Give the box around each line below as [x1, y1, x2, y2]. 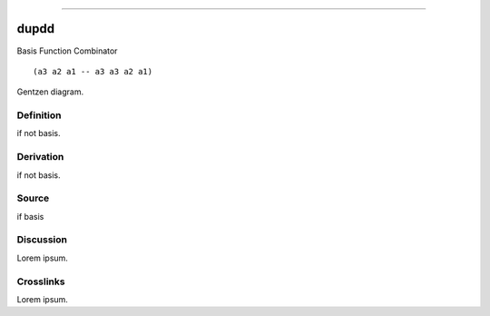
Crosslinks [16, 275, 65, 288]
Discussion [16, 233, 68, 246]
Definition [16, 109, 62, 122]
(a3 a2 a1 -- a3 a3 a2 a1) [33, 66, 153, 76]
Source [16, 192, 50, 204]
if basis [16, 211, 44, 222]
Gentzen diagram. [16, 86, 84, 97]
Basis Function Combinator [16, 45, 118, 56]
